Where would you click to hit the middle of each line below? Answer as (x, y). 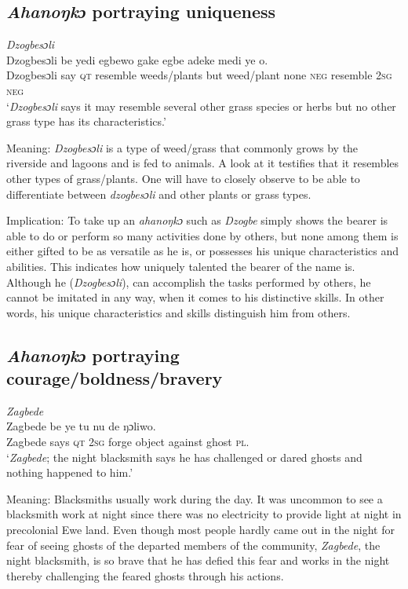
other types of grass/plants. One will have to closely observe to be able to (183, 178)
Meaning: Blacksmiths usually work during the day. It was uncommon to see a (195, 498)
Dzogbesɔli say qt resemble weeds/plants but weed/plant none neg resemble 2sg (199, 75)
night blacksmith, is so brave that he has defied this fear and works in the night (198, 560)
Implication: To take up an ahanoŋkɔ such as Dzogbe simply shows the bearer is (197, 220)
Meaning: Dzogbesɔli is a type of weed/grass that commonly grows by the (182, 147)
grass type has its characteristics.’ (86, 121)
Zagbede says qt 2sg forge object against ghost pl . (128, 442)
